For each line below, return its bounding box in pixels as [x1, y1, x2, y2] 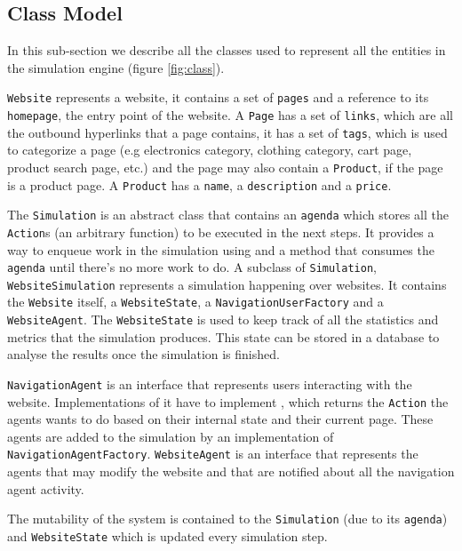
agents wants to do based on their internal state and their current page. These [7, 410, 434, 428]
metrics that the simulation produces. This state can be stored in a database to [7, 327, 440, 346]
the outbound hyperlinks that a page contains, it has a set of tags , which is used [7, 123, 448, 141]
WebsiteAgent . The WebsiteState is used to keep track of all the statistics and [7, 310, 439, 329]
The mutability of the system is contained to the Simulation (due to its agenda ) [7, 509, 448, 528]
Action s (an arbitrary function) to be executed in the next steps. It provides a [7, 222, 434, 241]
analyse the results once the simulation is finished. [7, 345, 280, 363]
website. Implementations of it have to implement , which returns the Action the [7, 392, 449, 411]
